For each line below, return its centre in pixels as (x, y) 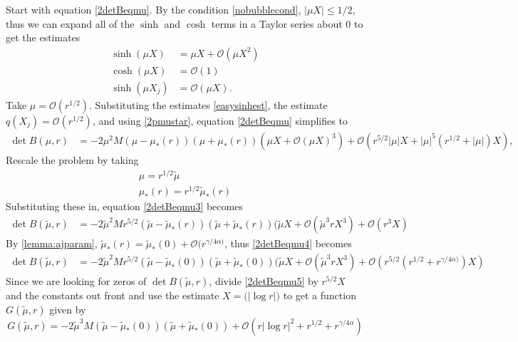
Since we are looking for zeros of (76, 280)
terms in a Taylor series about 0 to (287, 23)
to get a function (320, 295)
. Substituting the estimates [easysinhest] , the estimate (208, 104)
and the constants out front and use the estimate (113, 295)
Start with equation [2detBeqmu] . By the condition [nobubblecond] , (154, 9)
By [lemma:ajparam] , (52, 243)
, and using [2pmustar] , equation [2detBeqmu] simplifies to (220, 120)
